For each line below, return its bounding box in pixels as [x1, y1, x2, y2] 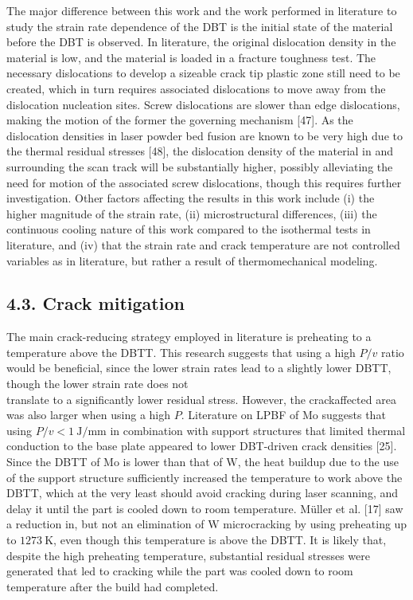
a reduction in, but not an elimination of [6, 516, 205, 532]
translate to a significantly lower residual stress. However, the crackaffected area [6, 390, 396, 407]
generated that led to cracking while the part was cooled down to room [6, 563, 353, 579]
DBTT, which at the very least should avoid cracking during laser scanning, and [6, 484, 399, 501]
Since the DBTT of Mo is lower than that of [6, 453, 223, 470]
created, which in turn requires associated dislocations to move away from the [6, 80, 386, 96]
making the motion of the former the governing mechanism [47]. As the [6, 112, 353, 128]
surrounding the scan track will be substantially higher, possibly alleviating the [6, 158, 393, 175]
